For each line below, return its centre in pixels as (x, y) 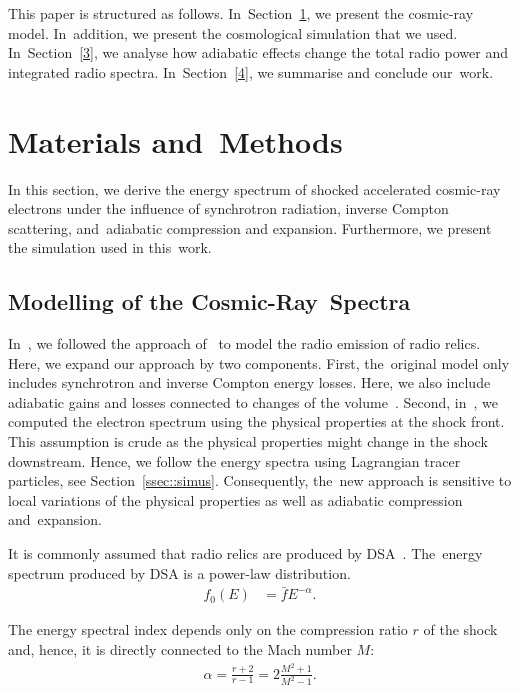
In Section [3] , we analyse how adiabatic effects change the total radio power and (258, 52)
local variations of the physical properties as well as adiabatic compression (235, 499)
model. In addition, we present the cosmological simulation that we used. (233, 32)
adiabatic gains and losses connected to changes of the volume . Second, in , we (253, 401)
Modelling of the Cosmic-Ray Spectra (209, 301)
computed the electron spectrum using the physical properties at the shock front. (256, 421)
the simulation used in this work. (110, 247)
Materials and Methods (175, 140)
